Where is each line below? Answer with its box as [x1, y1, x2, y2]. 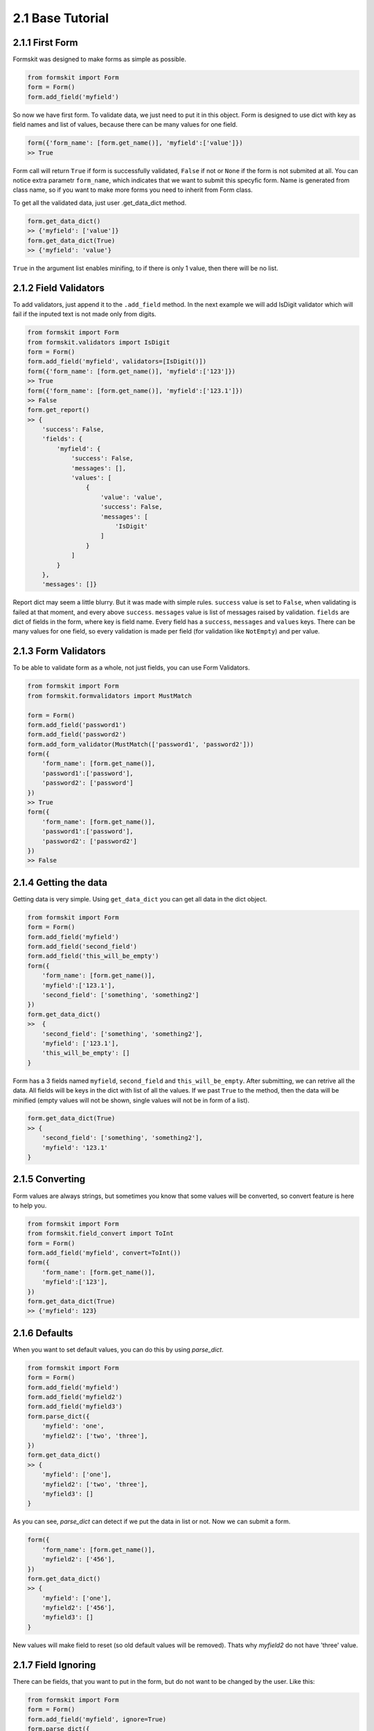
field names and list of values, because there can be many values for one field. [12, 120, 238, 129]
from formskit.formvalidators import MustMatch [27, 692, 192, 699]
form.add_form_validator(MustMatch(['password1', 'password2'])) [27, 740, 254, 748]
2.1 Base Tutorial [12, 10, 109, 26]
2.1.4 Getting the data [12, 877, 107, 888]
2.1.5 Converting [12, 1174, 86, 1185]
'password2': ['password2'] [42, 837, 138, 845]
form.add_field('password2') [27, 730, 127, 739]
